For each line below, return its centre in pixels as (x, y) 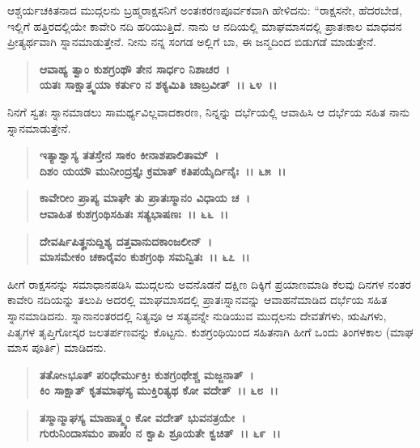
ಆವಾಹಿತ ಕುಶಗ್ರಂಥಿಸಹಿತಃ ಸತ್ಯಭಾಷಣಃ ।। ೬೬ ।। (134, 213)
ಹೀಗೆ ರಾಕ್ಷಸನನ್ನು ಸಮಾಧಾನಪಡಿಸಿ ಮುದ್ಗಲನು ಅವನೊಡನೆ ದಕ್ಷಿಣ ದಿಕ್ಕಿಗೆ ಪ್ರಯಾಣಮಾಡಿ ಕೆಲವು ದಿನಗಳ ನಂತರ (210, 283)
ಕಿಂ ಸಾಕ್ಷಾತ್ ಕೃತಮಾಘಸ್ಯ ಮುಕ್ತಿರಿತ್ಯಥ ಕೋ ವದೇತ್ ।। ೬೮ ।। (159, 390)
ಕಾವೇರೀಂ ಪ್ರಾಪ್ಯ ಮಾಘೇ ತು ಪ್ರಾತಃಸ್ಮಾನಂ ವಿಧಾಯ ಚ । (144, 198)
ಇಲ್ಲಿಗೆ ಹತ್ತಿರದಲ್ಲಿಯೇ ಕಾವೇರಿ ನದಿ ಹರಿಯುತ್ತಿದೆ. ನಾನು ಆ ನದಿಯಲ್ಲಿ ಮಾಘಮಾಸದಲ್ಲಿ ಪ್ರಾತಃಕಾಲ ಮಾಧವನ (205, 25)
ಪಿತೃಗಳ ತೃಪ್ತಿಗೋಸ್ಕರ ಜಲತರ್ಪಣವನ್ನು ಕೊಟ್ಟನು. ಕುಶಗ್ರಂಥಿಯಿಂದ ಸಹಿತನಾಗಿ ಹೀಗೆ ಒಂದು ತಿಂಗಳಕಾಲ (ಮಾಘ (210, 331)
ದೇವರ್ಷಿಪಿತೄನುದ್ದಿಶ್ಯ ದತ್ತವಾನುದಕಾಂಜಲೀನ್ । (125, 241)
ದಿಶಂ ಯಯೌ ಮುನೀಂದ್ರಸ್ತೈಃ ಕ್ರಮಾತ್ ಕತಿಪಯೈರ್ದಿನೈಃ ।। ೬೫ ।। (163, 170)
